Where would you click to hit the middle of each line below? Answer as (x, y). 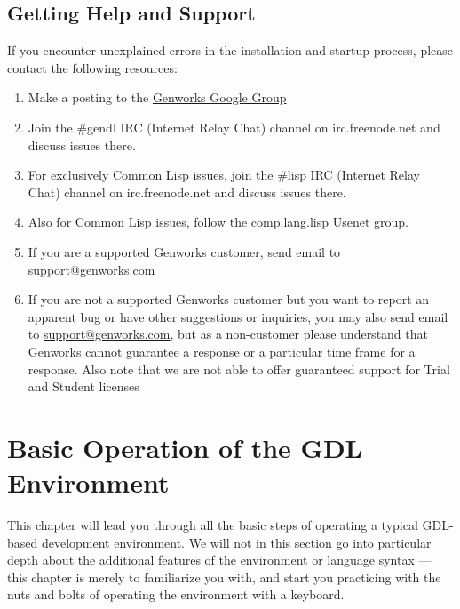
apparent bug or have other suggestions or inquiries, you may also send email (238, 316)
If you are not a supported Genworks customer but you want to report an (229, 299)
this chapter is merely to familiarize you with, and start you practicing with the (224, 577)
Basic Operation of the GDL (185, 447)
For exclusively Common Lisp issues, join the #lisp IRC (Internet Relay (224, 175)
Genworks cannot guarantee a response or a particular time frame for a (222, 351)
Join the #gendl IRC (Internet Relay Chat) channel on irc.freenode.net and (234, 127)
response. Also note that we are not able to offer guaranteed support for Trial (239, 369)
